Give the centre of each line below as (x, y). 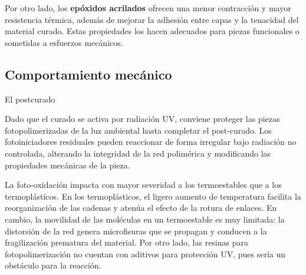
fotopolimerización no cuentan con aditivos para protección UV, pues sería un (145, 254)
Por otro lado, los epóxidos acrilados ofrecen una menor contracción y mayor (148, 8)
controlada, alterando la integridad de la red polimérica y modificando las (138, 153)
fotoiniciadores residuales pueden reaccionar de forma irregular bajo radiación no (151, 142)
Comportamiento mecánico (88, 74)
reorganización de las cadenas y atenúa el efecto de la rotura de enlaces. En (141, 208)
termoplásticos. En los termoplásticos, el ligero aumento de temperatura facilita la (153, 196)
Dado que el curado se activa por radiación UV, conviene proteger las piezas (142, 119)
